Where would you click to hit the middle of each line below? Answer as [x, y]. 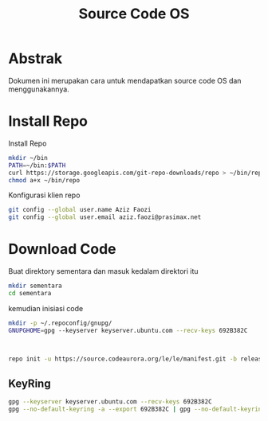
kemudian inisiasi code [46, 308]
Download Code [63, 249]
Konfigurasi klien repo [44, 195]
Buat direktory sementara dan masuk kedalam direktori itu [103, 271]
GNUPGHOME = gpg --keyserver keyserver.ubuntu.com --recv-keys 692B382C [128, 330]
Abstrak [35, 58]
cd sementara [30, 293]
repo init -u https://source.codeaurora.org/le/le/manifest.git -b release [137, 359]
